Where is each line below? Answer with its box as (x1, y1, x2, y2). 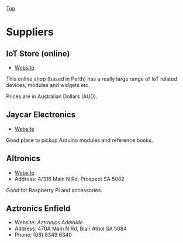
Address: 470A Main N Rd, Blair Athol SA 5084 (14, 225, 127, 232)
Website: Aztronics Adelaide (14, 219, 83, 226)
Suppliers (6, 26, 54, 39)
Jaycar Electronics (6, 110, 76, 120)
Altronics (6, 154, 41, 164)
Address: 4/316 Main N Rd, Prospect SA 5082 (14, 175, 125, 182)
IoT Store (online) (6, 48, 70, 58)
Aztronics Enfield (6, 204, 71, 214)
